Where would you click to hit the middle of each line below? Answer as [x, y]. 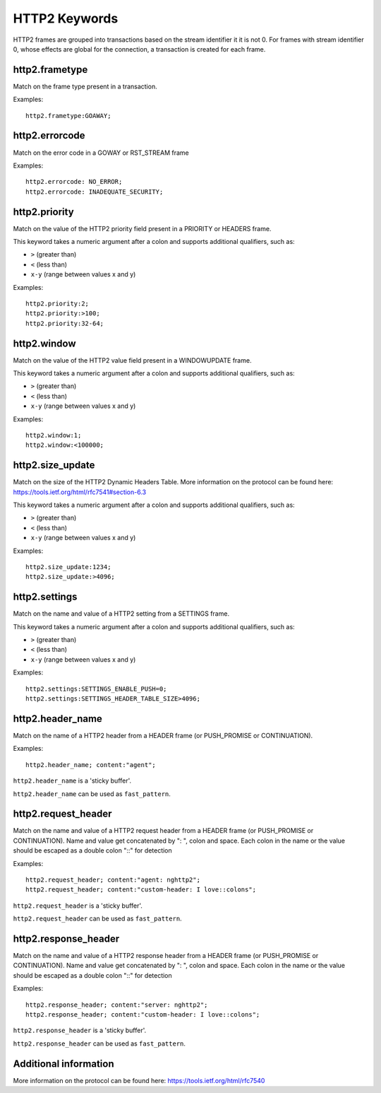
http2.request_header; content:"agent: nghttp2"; [113, 879]
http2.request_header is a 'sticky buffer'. [78, 906]
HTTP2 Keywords [66, 18]
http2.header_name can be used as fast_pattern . [92, 794]
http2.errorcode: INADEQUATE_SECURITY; [95, 192]
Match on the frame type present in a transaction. [85, 86]
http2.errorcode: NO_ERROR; [74, 182]
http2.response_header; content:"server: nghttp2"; [117, 1005]
